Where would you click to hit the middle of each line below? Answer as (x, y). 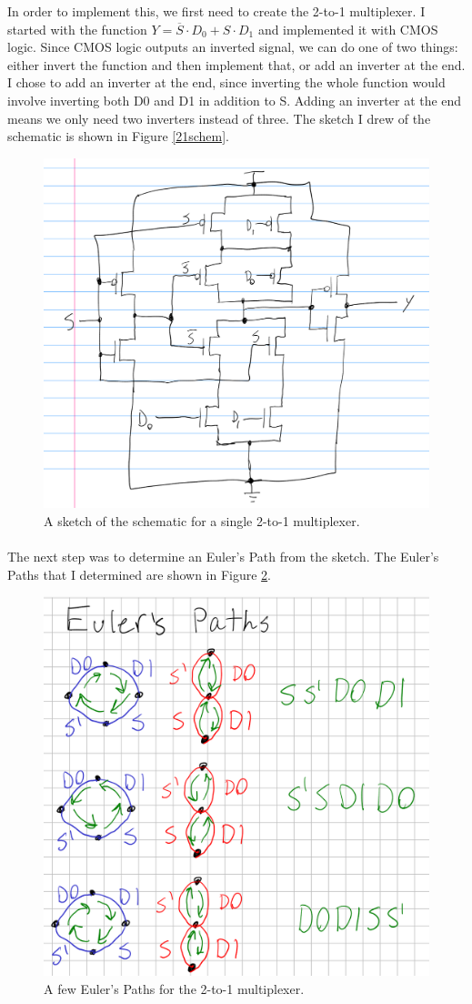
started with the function (77, 29)
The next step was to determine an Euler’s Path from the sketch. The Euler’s (223, 557)
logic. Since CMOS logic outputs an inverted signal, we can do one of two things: (233, 47)
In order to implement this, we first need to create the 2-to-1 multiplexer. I (216, 11)
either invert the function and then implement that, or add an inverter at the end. (236, 64)
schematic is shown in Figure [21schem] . (118, 136)
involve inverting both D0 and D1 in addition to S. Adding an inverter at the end (235, 100)
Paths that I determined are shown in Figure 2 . (140, 574)
